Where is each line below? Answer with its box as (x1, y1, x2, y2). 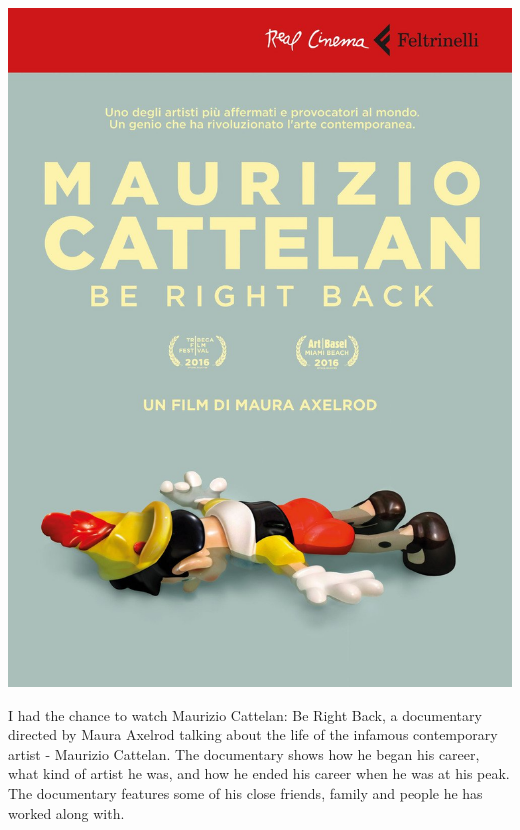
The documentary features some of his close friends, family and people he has (8, 783, 483, 804)
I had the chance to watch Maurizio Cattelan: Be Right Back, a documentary (8, 704, 482, 725)
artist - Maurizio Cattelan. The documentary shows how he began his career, (8, 743, 480, 764)
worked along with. (8, 802, 125, 823)
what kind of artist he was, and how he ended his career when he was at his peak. (8, 763, 510, 784)
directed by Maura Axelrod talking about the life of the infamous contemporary (8, 724, 498, 745)
